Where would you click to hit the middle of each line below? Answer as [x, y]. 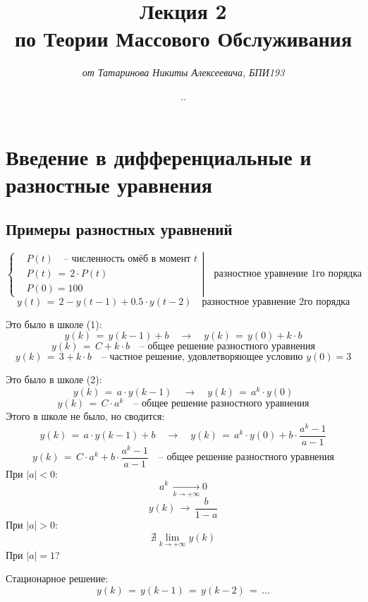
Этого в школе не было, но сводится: [85, 416]
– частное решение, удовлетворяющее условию [202, 357]
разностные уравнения [109, 184]
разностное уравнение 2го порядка [276, 302]
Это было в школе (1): [54, 324]
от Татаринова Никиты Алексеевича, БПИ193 [183, 72]
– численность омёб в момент [127, 259]
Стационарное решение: [57, 578]
